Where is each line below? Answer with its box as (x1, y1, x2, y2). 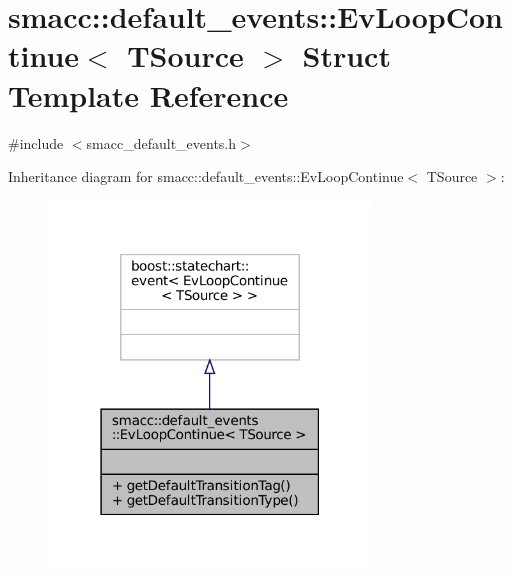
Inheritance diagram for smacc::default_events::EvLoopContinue (8, 166, 404, 187)
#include (8, 132, 64, 153)
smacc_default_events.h (86, 132, 237, 153)
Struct (302, 35, 391, 76)
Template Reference (8, 74, 289, 115)
